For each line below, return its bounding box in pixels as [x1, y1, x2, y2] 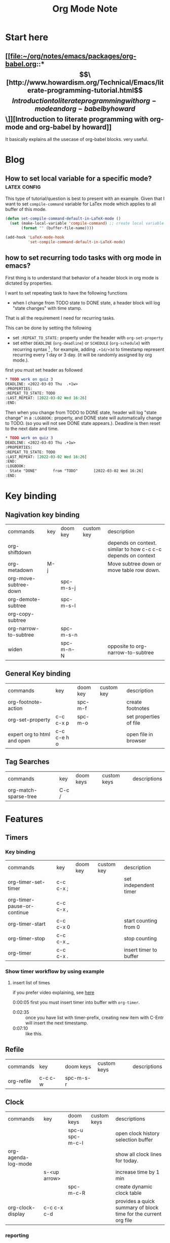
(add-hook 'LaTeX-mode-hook [5, 234, 65, 240]
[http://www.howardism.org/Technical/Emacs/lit [6, 78, 164, 87]
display [8, 1211, 25, 1218]
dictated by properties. [5, 280, 53, 287]
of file [126, 719, 141, 726]
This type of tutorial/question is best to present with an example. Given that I [5, 196, 165, 201]
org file [115, 1217, 133, 1224]
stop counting [123, 935, 157, 942]
